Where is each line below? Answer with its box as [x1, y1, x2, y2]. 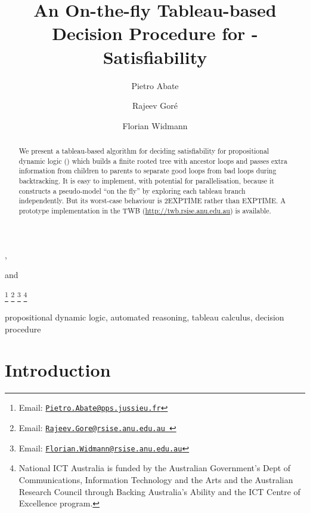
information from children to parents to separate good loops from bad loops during [18, 166, 277, 176]
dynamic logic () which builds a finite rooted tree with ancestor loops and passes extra [18, 155, 287, 166]
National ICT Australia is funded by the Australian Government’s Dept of [18, 462, 291, 474]
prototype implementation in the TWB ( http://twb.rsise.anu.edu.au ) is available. [18, 206, 271, 216]
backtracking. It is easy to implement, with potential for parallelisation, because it [18, 176, 274, 186]
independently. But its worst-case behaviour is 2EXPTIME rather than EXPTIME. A [18, 196, 286, 206]
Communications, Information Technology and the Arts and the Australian [18, 473, 293, 485]
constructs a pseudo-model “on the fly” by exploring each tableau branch [18, 185, 246, 196]
